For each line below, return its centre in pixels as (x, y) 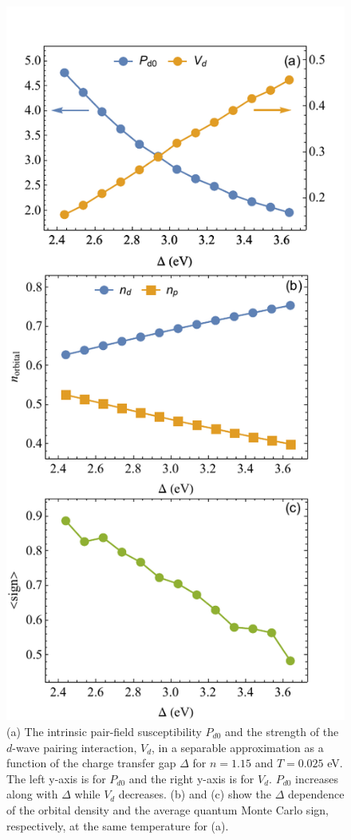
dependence (316, 794)
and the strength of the (282, 731)
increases (317, 778)
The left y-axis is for (56, 778)
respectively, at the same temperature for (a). (118, 825)
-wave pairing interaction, (75, 747)
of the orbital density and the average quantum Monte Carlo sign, (168, 809)
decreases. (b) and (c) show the (195, 794)
